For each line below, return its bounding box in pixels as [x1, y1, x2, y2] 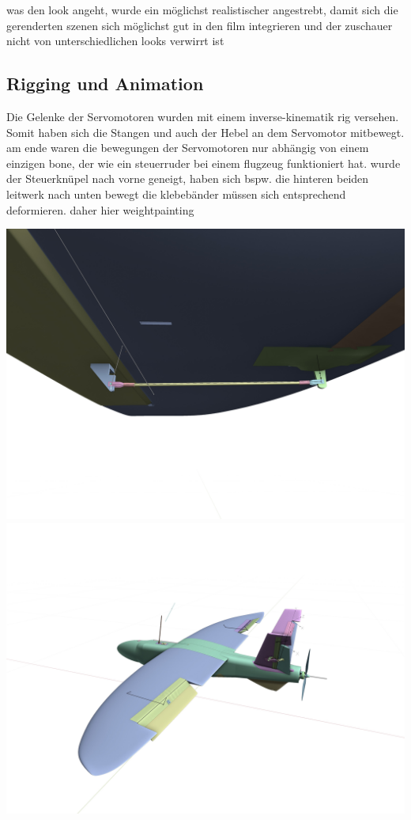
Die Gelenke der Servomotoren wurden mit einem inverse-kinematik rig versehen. [6, 108, 399, 124]
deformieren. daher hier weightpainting [6, 201, 194, 218]
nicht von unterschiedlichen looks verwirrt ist [6, 32, 224, 49]
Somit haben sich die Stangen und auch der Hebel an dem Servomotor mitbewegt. [6, 123, 405, 140]
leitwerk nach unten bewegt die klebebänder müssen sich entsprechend [6, 185, 346, 202]
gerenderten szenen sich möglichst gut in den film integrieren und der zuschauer [6, 17, 393, 33]
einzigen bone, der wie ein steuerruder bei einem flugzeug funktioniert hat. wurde [6, 154, 401, 171]
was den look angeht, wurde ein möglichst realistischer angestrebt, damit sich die [6, 2, 398, 17]
